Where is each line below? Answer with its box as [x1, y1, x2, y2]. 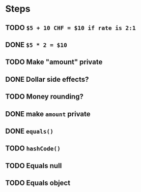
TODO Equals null [5, 161, 62, 170]
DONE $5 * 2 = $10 [5, 40, 68, 49]
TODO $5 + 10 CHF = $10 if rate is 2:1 [5, 23, 136, 32]
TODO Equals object [5, 179, 70, 187]
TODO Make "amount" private [5, 58, 103, 67]
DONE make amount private [5, 110, 91, 118]
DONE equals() [5, 126, 54, 135]
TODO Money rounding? [5, 92, 84, 101]
